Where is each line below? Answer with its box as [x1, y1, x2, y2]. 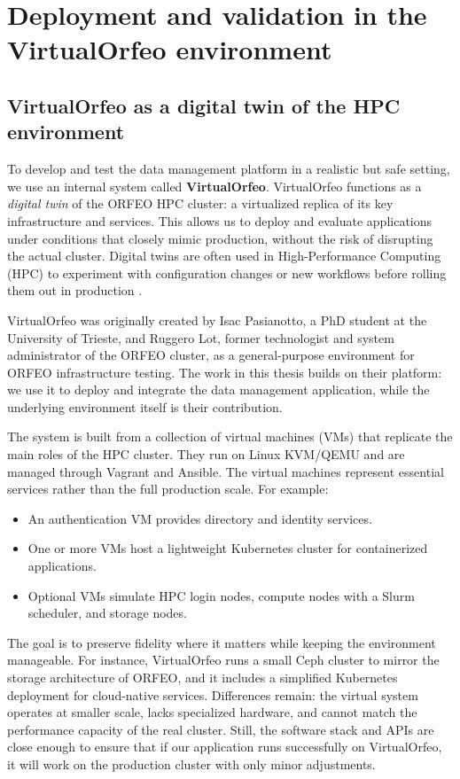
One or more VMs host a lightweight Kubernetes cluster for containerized [27, 539, 428, 557]
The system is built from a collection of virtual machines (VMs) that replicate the [7, 427, 453, 446]
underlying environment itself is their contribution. [7, 397, 283, 416]
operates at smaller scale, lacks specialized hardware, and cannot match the [7, 703, 417, 721]
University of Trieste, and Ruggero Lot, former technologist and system [7, 328, 394, 347]
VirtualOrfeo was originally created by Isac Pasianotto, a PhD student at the [7, 310, 427, 329]
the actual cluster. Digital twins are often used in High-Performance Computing [7, 246, 441, 265]
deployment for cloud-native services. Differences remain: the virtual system [7, 685, 418, 704]
